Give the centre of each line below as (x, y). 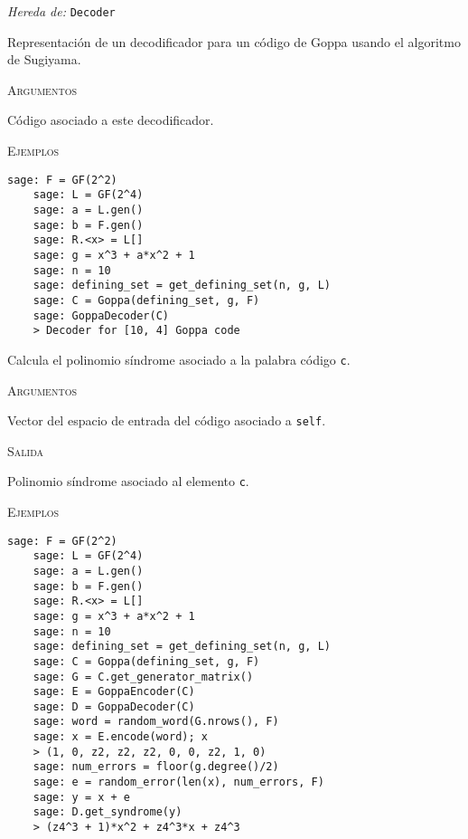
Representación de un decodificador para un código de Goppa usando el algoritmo (234, 41)
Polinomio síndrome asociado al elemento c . (128, 481)
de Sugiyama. (44, 59)
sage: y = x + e (82, 797)
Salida (26, 450)
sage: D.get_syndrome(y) (108, 812)
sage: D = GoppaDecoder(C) (114, 706)
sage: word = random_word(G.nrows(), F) (156, 722)
